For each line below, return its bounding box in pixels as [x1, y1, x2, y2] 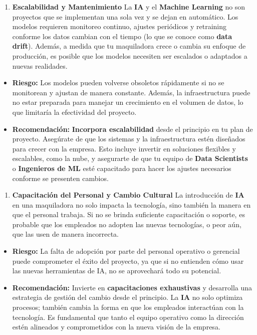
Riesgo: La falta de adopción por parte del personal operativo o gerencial [12, 246, 240, 256]
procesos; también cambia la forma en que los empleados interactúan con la [12, 302, 244, 312]
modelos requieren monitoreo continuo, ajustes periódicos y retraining [12, 21, 226, 32]
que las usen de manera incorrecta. [12, 229, 119, 239]
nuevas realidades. [12, 60, 68, 71]
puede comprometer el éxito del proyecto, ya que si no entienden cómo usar [12, 255, 244, 266]
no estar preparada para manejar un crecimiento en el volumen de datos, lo [12, 97, 243, 107]
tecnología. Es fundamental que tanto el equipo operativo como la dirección [12, 311, 244, 322]
